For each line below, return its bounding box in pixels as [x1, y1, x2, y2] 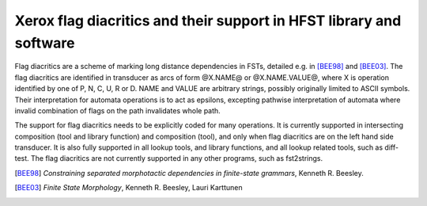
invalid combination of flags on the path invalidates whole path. [14, 105, 221, 115]
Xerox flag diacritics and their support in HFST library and [14, 12, 402, 29]
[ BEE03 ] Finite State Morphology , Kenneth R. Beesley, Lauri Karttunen [14, 183, 243, 193]
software [14, 34, 75, 51]
